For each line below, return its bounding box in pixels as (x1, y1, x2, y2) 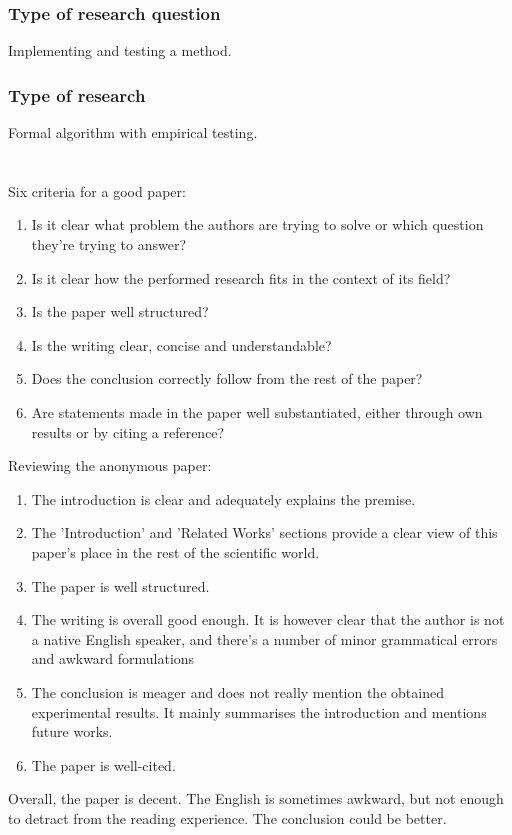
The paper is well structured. (31, 575, 210, 596)
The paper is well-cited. (31, 754, 176, 775)
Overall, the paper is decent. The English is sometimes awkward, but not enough (8, 788, 504, 809)
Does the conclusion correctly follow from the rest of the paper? (31, 368, 423, 389)
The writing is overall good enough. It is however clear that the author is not (31, 609, 505, 630)
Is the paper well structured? (31, 301, 209, 322)
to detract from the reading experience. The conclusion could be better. (8, 807, 447, 828)
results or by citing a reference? (31, 421, 225, 442)
